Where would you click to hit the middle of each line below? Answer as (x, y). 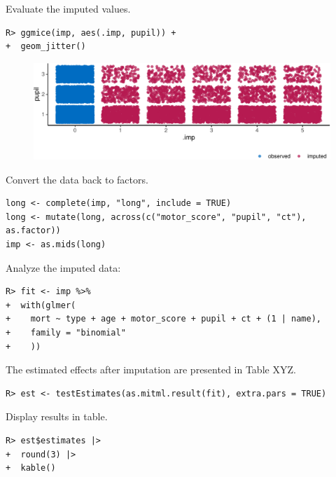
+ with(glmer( (41, 305)
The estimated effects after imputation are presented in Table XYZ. (151, 369)
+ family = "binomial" (66, 333)
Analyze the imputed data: (63, 267)
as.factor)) (33, 231)
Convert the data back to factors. (77, 179)
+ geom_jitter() (46, 47)
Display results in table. (57, 416)
